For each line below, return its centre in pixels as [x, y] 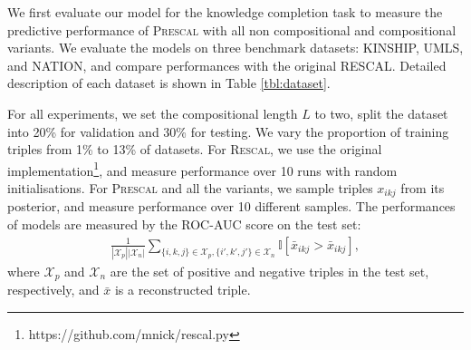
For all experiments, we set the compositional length [153, 113]
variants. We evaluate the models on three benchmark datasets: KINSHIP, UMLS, [235, 48]
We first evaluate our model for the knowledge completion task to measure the [225, 12]
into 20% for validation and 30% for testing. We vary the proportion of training [228, 131]
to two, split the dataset [381, 113]
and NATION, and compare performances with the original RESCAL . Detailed [227, 65]
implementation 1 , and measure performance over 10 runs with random [202, 169]
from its [423, 188]
